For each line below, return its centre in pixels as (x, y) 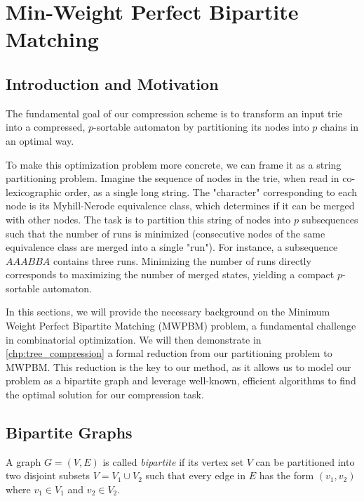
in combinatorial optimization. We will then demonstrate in (134, 339)
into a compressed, (46, 127)
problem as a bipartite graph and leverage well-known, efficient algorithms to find (181, 380)
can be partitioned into (305, 461)
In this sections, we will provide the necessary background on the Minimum (168, 312)
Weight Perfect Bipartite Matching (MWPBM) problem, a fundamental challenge (181, 326)
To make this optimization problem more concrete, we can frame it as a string (174, 164)
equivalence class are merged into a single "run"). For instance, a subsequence (172, 247)
